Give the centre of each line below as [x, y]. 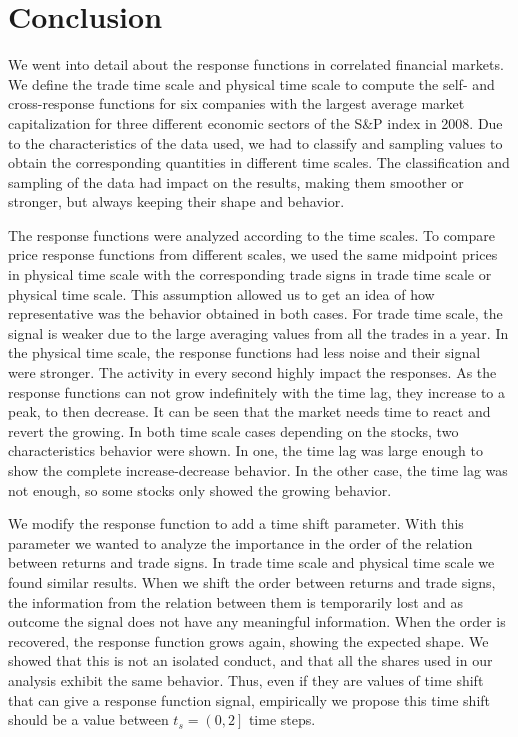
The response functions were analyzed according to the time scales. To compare [251, 234]
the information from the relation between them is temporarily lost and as [236, 601]
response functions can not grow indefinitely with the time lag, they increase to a [257, 391]
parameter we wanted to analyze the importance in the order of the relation [240, 542]
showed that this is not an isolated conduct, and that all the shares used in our [250, 660]
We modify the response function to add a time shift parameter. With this [236, 523]
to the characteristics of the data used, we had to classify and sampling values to [255, 142]
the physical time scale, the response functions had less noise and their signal [244, 352]
